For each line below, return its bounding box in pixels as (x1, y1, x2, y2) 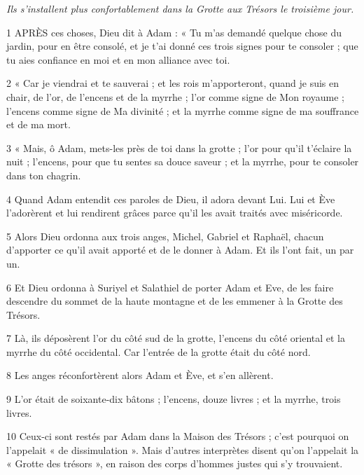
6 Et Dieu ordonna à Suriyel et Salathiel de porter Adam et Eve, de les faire (6, 280, 334, 294)
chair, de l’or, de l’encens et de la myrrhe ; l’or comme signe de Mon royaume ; (6, 89, 344, 104)
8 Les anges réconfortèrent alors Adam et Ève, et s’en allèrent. (6, 368, 274, 383)
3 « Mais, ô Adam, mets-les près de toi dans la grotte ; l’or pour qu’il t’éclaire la (6, 140, 352, 155)
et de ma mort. (6, 117, 71, 132)
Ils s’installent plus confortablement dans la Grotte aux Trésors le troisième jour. (6, 1, 354, 15)
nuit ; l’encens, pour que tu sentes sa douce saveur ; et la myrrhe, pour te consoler (6, 154, 359, 169)
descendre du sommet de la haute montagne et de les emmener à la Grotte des (6, 294, 343, 308)
